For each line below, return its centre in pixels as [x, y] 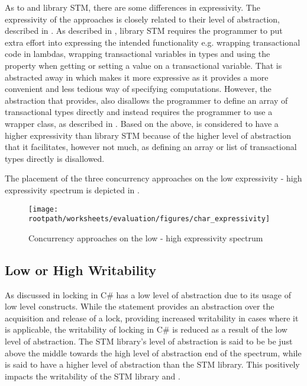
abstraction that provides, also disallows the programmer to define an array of [146, 100]
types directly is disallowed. [55, 158]
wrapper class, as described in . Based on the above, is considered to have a [142, 123]
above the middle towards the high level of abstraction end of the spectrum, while [153, 352]
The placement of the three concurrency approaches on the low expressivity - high [153, 178]
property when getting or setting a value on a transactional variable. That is [143, 65]
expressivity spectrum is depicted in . [72, 189]
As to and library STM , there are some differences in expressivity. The [133, 7]
